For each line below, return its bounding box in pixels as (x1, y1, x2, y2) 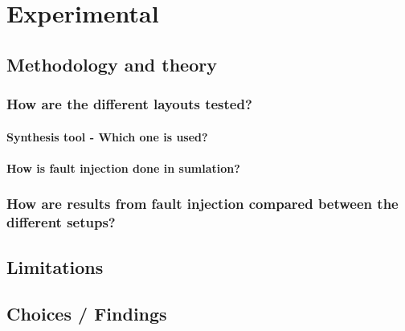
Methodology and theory (6, 51, 217, 76)
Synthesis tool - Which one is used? (6, 128, 208, 145)
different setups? (6, 212, 116, 232)
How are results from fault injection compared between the (6, 194, 399, 214)
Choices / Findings (6, 301, 167, 326)
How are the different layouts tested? (6, 94, 252, 114)
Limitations (6, 254, 104, 279)
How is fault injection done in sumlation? (6, 159, 240, 176)
